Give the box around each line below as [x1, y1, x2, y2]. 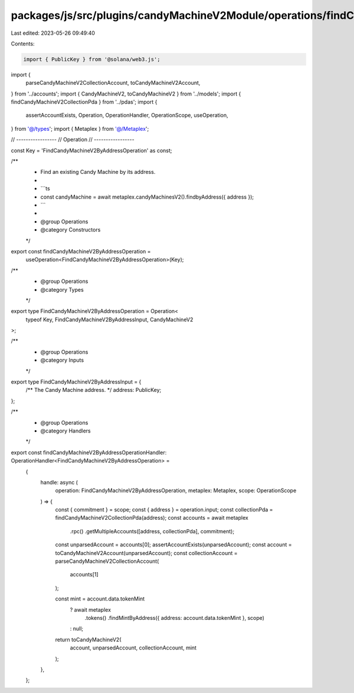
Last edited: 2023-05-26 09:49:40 [11, 29, 96, 37]
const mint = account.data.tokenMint [55, 595, 145, 602]
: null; [70, 625, 84, 632]
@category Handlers [40, 427, 91, 434]
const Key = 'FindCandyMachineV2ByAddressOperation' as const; [11, 147, 172, 154]
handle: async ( [40, 478, 78, 486]
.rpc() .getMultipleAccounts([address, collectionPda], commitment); [70, 527, 235, 534]
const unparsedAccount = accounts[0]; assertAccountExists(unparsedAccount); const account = [55, 541, 292, 548]
